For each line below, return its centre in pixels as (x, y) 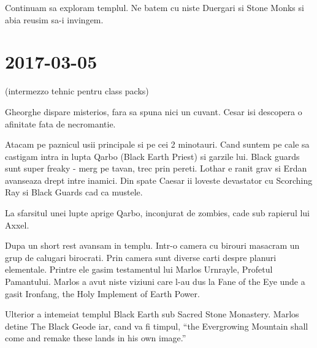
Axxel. (17, 225)
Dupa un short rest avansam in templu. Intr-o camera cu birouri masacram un (152, 245)
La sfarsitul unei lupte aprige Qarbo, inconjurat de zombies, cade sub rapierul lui (158, 213)
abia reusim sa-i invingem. (54, 19)
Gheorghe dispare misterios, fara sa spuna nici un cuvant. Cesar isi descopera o (154, 111)
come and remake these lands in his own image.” (96, 338)
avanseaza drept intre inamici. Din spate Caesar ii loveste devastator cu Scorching (159, 180)
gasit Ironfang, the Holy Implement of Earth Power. (102, 293)
